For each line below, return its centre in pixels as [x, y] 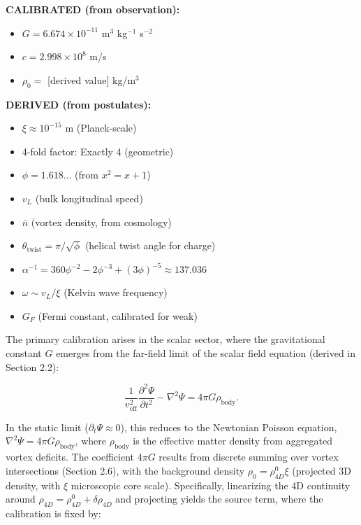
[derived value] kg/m [92, 79]
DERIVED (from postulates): [79, 104]
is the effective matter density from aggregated [233, 441]
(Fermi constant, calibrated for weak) [118, 315]
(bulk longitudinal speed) [89, 198]
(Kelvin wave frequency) [116, 292]
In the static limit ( [47, 427]
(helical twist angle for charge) [150, 245]
